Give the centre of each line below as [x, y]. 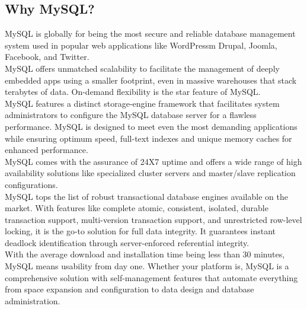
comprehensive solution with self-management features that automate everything [151, 277]
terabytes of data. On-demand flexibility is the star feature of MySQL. [133, 92]
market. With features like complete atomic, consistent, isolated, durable [137, 208]
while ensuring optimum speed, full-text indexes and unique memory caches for [148, 138]
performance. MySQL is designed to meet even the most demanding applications [151, 126]
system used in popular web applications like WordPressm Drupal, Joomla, [141, 45]
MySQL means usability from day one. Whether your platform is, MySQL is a [147, 266]
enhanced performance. [47, 150]
